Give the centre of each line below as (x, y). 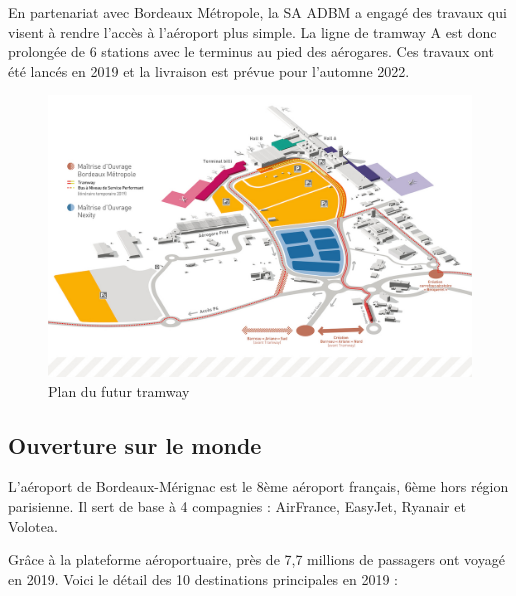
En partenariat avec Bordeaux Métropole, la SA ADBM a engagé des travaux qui (257, 12)
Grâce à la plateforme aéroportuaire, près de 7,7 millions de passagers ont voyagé (256, 559)
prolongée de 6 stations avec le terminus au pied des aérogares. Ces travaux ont (251, 51)
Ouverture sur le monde (135, 444)
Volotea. (33, 525)
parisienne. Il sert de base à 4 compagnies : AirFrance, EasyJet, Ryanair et (237, 505)
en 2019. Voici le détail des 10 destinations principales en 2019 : (203, 578)
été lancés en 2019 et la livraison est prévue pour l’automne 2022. (209, 70)
